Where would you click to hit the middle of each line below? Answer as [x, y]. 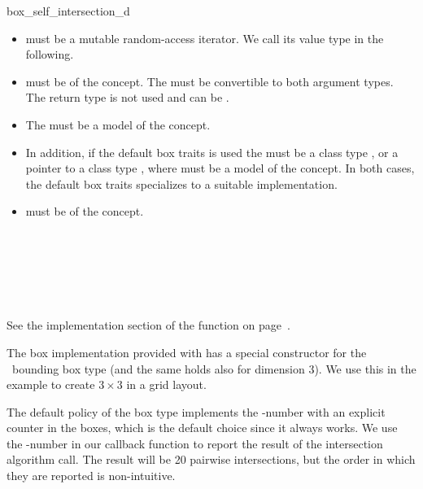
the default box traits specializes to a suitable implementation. [181, 183]
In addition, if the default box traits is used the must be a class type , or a [212, 152]
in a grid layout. [166, 384]
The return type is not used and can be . [127, 97]
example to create [51, 384]
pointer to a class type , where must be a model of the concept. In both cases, [220, 168]
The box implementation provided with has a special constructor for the [187, 352]
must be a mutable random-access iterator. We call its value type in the [205, 38]
